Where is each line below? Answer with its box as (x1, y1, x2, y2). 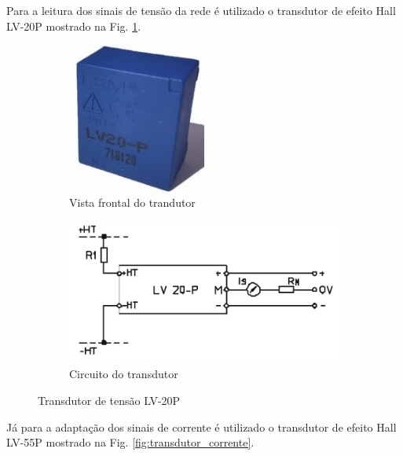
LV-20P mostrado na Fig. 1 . (6, 17, 141, 34)
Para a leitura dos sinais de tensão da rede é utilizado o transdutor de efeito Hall (6, 2, 396, 18)
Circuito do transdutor (69, 366, 178, 382)
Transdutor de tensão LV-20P (38, 392, 181, 409)
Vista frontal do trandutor (69, 194, 196, 211)
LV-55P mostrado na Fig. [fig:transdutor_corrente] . (6, 434, 255, 450)
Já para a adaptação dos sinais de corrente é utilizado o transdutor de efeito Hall (6, 418, 397, 435)
